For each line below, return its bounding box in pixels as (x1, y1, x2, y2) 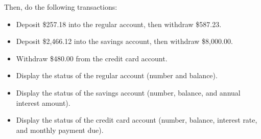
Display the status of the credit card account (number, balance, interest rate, (16, 114, 257, 125)
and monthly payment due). (16, 124, 104, 135)
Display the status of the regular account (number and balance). (16, 70, 218, 81)
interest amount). (16, 97, 70, 108)
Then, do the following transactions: (4, 2, 117, 12)
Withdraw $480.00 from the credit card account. (16, 53, 168, 63)
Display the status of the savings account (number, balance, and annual (16, 87, 241, 98)
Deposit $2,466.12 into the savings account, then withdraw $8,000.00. (16, 36, 233, 47)
